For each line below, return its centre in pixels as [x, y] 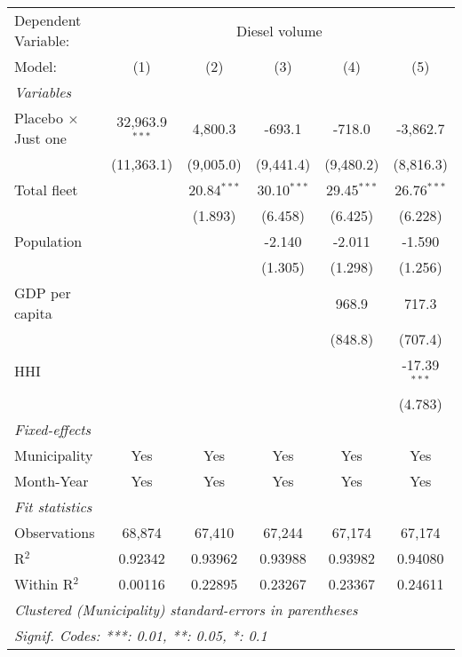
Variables [43, 92]
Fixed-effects [53, 429]
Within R [44, 583]
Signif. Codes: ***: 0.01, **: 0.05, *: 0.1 [141, 635]
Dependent [48, 20]
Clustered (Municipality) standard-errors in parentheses [186, 609]
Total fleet [46, 190]
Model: [36, 66]
